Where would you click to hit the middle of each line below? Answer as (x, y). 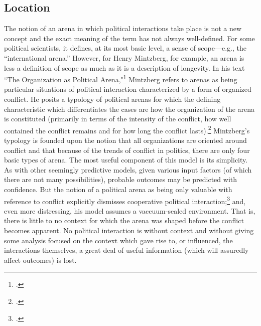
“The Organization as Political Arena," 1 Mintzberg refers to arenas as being (121, 78)
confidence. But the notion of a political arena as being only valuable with (118, 189)
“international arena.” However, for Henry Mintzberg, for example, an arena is (124, 57)
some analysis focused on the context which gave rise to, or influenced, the (118, 240)
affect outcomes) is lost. (40, 260)
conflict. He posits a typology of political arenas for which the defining (112, 99)
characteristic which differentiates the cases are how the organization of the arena (129, 109)
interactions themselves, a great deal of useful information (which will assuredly (126, 250)
